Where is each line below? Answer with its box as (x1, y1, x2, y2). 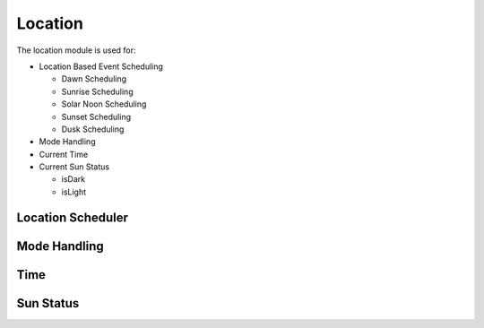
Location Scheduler (16, 210, 129, 225)
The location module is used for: (16, 45, 136, 56)
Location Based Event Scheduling (39, 61, 163, 72)
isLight (61, 186, 87, 197)
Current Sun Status (39, 161, 110, 172)
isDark (61, 174, 85, 185)
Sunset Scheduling (61, 111, 132, 122)
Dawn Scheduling (61, 73, 127, 84)
